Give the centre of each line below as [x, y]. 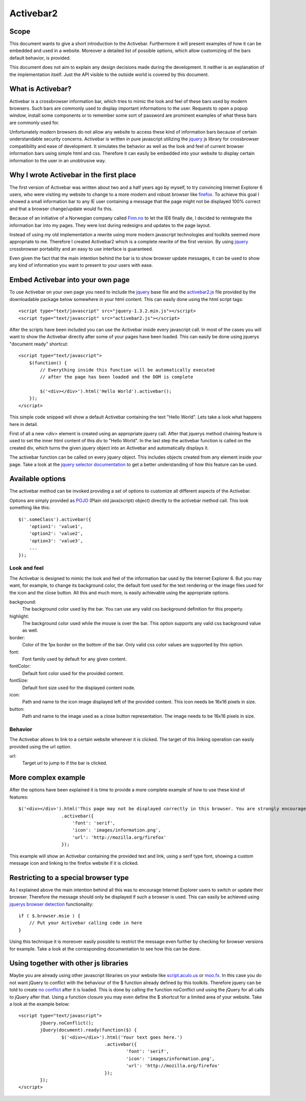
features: [19, 797]
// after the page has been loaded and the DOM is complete [117, 377]
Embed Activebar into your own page [70, 280]
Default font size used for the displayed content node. [79, 687]
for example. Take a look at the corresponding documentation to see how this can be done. [105, 948]
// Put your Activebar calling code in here [85, 923]
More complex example [47, 778]
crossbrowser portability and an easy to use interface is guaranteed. [81, 249]
